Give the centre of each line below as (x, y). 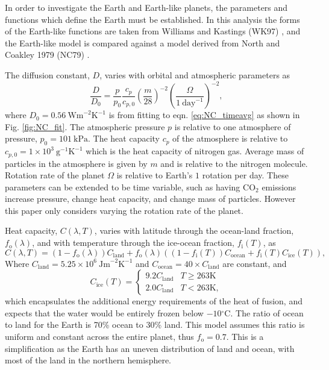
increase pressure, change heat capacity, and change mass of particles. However (150, 199)
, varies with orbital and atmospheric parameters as (195, 74)
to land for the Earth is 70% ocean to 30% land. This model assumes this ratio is (155, 325)
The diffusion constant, (47, 74)
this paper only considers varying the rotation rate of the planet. (124, 210)
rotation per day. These (245, 175)
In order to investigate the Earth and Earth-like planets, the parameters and (146, 7)
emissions (279, 187)
